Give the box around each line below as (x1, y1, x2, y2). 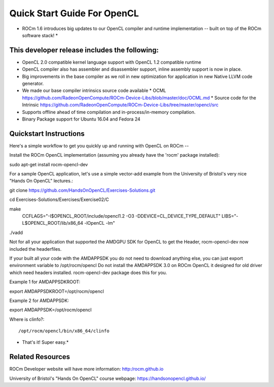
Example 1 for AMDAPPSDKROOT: (9, 279, 81, 285)
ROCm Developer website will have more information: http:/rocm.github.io (9, 366, 164, 372)
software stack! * (22, 32, 58, 38)
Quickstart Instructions (9, 129, 85, 138)
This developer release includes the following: (9, 46, 159, 54)
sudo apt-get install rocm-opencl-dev (9, 161, 88, 167)
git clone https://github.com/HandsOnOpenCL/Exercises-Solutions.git (9, 187, 156, 193)
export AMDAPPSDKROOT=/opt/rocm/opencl (9, 288, 104, 294)
